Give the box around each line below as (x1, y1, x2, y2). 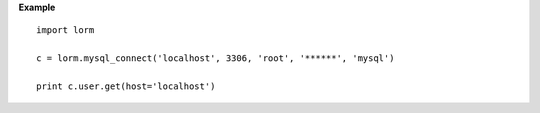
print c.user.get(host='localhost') (36, 80, 216, 92)
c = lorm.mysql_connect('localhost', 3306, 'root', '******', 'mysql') (36, 53, 395, 64)
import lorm (36, 25, 95, 36)
